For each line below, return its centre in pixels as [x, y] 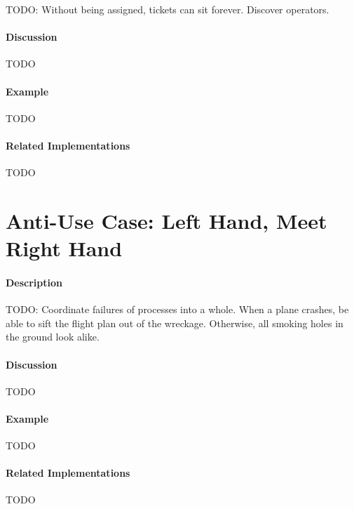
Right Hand [64, 248]
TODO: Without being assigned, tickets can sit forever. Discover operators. [168, 9]
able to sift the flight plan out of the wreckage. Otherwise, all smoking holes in [175, 323]
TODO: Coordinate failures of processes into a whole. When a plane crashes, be [177, 309]
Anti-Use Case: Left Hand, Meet [166, 220]
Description [34, 282]
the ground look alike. [53, 337]
